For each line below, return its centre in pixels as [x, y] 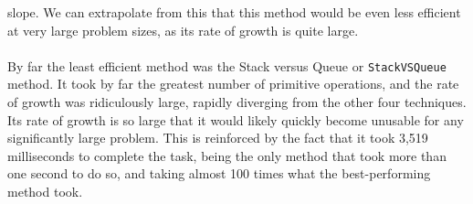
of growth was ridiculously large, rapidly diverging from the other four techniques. [237, 102]
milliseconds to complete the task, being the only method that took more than [227, 155]
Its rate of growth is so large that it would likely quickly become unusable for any [236, 119]
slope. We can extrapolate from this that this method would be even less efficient [234, 12]
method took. [45, 191]
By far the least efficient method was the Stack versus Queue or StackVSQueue [227, 65]
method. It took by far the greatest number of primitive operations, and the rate [233, 84]
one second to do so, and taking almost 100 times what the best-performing [219, 173]
